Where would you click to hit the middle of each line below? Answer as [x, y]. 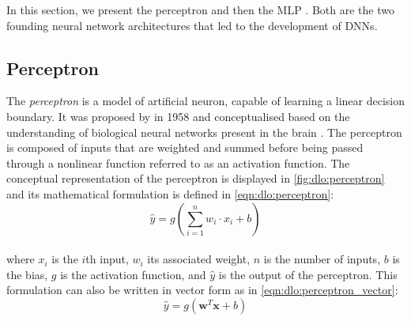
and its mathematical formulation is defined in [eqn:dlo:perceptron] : [170, 193]
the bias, [27, 274]
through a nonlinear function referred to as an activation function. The [178, 162]
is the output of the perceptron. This [308, 274]
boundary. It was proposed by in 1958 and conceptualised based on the [178, 116]
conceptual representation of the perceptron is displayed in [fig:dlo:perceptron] [196, 178]
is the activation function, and [133, 274]
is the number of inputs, [322, 259]
